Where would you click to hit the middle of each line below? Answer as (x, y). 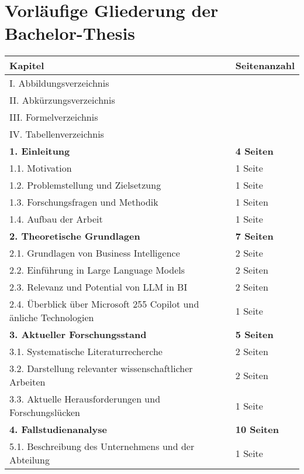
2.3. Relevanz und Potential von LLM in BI (99, 287)
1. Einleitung (40, 151)
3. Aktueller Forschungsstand (78, 335)
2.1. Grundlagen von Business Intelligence (95, 253)
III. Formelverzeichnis (54, 117)
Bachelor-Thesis (70, 33)
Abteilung (30, 460)
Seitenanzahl (265, 66)
